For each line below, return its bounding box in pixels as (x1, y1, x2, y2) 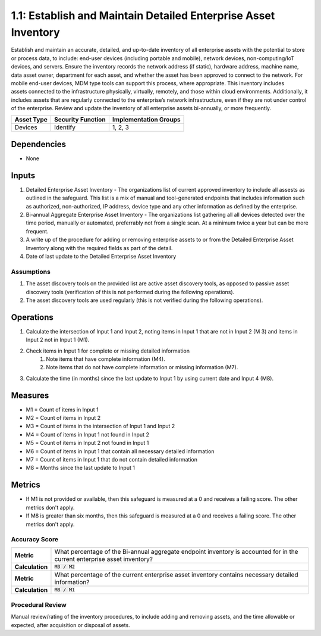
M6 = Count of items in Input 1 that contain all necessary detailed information (26, 447, 215, 455)
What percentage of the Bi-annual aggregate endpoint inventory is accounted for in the (54, 547, 298, 556)
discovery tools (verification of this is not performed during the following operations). (26, 288, 235, 295)
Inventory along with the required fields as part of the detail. (26, 244, 173, 251)
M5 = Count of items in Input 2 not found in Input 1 (26, 439, 149, 447)
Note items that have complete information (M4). (46, 356, 166, 363)
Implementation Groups (112, 116, 181, 124)
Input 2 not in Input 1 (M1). (26, 336, 90, 344)
